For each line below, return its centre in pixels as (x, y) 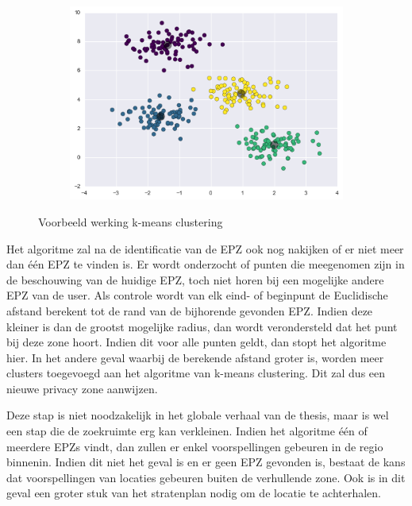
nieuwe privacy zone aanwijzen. (82, 388)
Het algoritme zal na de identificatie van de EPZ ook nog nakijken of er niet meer (205, 248)
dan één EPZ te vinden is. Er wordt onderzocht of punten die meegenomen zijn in (206, 264)
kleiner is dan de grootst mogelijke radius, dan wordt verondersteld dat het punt (202, 326)
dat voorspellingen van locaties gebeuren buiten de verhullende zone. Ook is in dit (206, 477)
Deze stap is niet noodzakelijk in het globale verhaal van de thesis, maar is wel (198, 415)
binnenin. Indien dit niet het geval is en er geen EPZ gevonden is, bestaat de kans (206, 462)
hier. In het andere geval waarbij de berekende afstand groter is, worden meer (195, 357)
